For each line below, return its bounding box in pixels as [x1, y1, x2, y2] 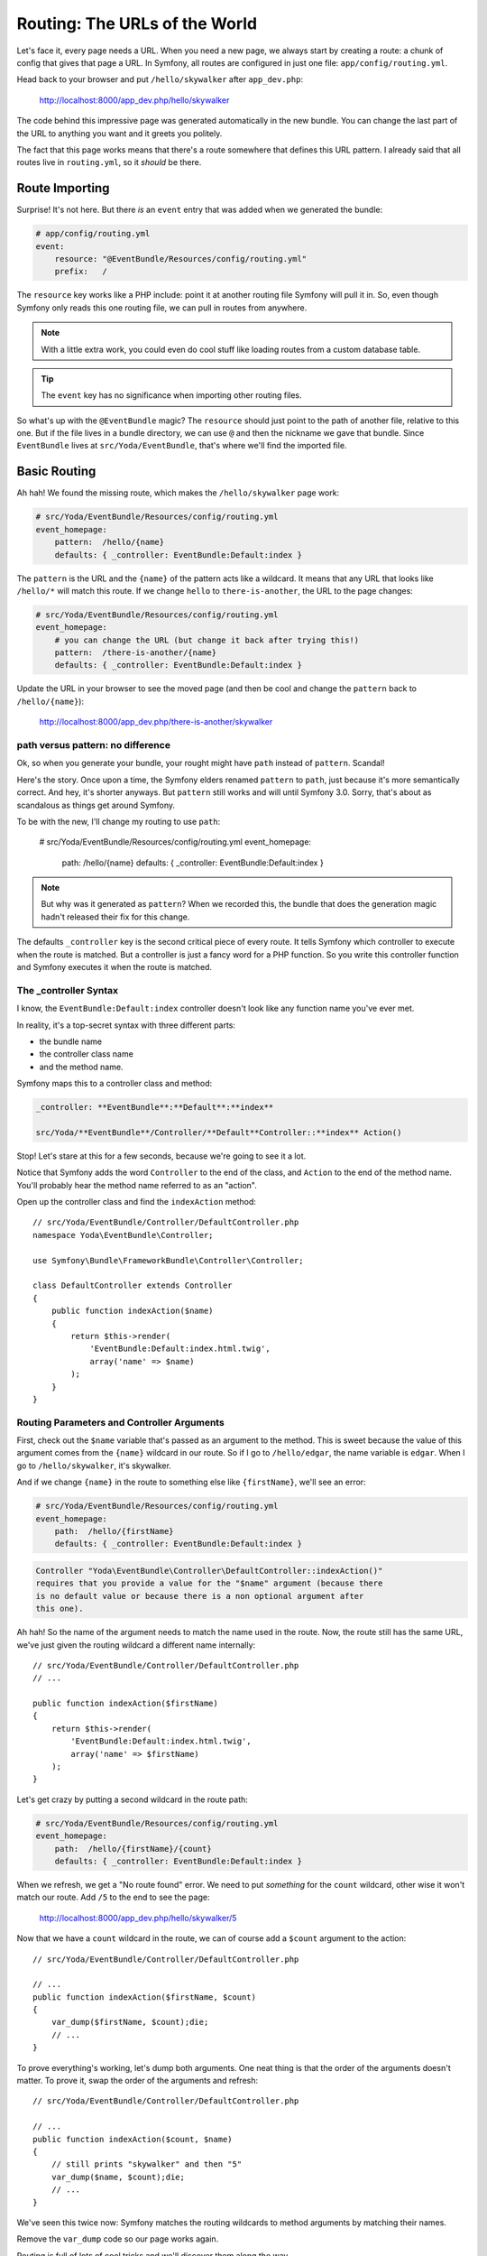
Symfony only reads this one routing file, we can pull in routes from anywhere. [16, 302, 308, 313]
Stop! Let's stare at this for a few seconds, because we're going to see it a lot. [16, 1151, 307, 1161]
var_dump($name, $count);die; [51, 2171, 185, 2182]
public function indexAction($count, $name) [32, 2134, 234, 2144]
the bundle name [39, 1036, 103, 1047]
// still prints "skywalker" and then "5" [51, 2159, 243, 2169]
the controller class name [39, 1049, 134, 1059]
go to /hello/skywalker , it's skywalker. [16, 1460, 171, 1471]
